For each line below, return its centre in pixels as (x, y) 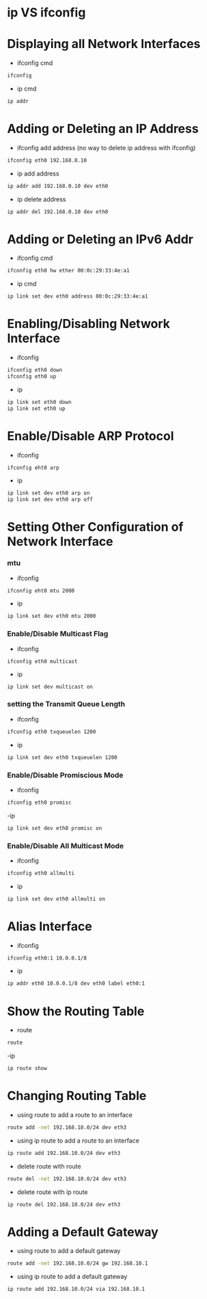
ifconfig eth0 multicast (42, 661)
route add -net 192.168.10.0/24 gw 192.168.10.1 (78, 1263)
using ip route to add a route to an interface (78, 1141)
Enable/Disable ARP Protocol (91, 436)
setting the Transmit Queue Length (66, 704)
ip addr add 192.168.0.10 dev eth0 (58, 186)
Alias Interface (50, 926)
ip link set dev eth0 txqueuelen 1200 (62, 757)
